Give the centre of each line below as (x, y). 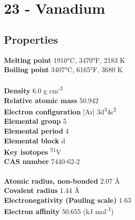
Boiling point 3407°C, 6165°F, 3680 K (64, 69)
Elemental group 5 (35, 121)
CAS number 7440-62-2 (42, 161)
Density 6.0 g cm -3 (34, 90)
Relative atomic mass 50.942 (51, 100)
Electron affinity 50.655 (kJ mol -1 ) (59, 211)
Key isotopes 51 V (33, 151)
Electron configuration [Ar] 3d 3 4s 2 (60, 111)
